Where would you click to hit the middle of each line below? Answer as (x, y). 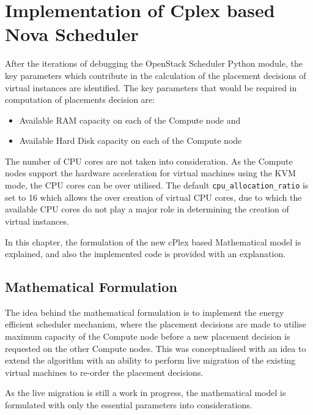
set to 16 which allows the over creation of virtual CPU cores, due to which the (153, 197)
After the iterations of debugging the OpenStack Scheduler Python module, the (154, 63)
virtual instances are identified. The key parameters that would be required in (151, 87)
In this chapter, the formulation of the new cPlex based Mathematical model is (153, 241)
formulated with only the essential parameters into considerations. (129, 405)
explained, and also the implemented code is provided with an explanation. (145, 254)
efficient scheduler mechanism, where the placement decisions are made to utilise (156, 324)
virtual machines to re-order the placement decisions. (104, 372)
